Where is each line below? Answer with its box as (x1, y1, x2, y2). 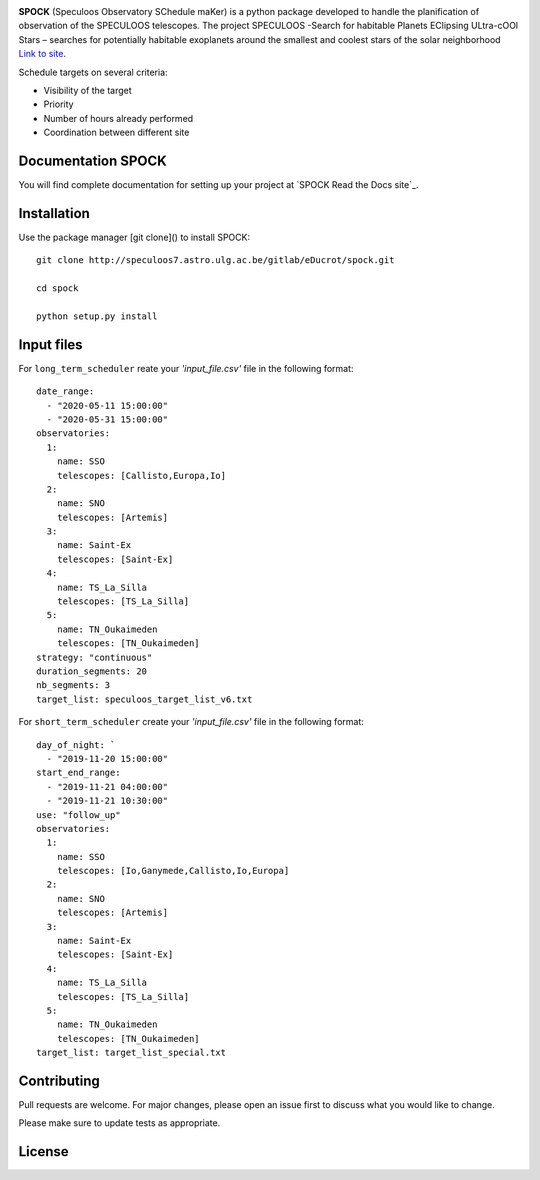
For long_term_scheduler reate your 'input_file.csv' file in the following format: (18, 362, 354, 374)
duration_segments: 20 (36, 666, 148, 677)
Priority (43, 98, 74, 110)
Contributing (18, 1072, 100, 1089)
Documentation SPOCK (18, 152, 167, 169)
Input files (18, 336, 84, 353)
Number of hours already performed (43, 112, 194, 124)
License (18, 1143, 69, 1160)
